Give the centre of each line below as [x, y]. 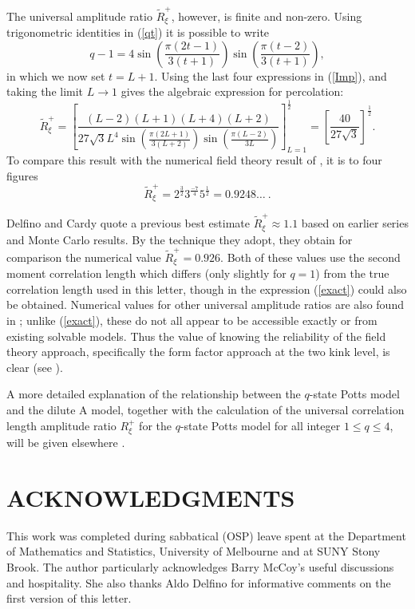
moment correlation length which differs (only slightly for [146, 273]
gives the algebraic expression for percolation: [232, 91]
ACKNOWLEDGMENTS [151, 497]
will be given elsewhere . [66, 443]
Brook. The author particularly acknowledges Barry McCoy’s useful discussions [200, 566]
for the [155, 425]
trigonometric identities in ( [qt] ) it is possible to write [138, 32]
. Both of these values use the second [310, 257]
